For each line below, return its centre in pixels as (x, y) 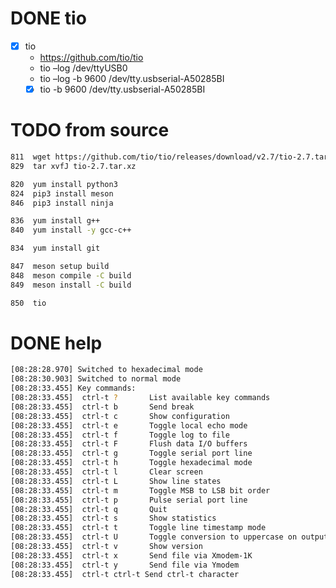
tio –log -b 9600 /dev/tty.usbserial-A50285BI (132, 78)
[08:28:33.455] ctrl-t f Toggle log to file (120, 435)
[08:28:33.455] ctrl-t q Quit (89, 509)
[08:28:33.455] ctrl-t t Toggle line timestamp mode (138, 528)
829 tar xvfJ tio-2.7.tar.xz (73, 166)
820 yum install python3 (64, 184)
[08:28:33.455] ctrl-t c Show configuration (120, 416)
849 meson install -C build (71, 285)
